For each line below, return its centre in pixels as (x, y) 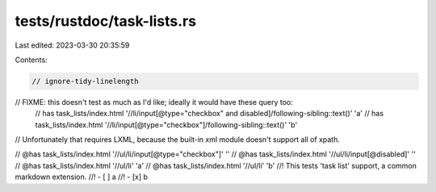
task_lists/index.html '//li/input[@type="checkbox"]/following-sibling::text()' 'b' (166, 124)
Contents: (31, 60)
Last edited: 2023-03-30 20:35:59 (72, 45)
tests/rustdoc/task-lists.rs (106, 21)
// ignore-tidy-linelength (85, 81)
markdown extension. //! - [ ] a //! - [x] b (82, 177)
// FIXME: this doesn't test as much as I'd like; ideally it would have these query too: (154, 102)
